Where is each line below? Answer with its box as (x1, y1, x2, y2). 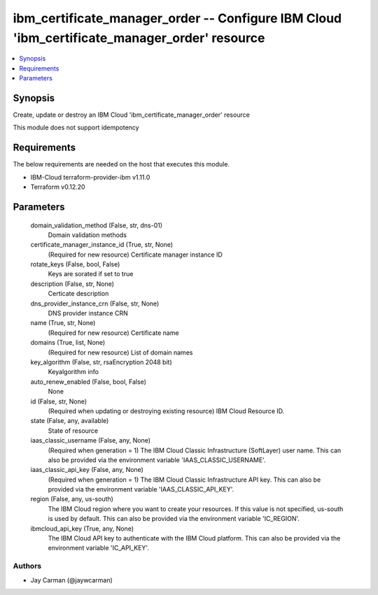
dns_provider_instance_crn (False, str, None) (30, 299, 160, 308)
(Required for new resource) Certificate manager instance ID (48, 250, 223, 259)
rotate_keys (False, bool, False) (30, 260, 120, 268)
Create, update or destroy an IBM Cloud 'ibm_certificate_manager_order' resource (13, 110, 250, 119)
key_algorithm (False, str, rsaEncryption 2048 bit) (30, 357, 173, 366)
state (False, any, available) (30, 417, 109, 425)
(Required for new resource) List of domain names (48, 348, 193, 357)
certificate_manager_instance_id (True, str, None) (30, 241, 174, 249)
